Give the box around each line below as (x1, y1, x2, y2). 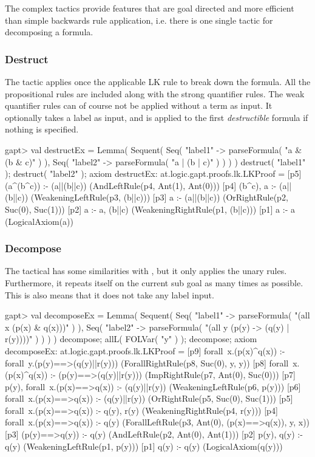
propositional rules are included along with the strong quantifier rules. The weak (5, 87, 305, 100)
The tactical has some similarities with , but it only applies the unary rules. (5, 264, 287, 277)
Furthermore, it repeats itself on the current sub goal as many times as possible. (5, 276, 303, 289)
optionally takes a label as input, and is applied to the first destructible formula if (5, 111, 308, 123)
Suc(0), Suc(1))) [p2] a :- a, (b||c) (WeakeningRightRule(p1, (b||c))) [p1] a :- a (5, 202, 295, 215)
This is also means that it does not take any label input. (5, 288, 214, 301)
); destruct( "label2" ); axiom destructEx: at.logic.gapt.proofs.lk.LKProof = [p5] (5, 167, 302, 180)
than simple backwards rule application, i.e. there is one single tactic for (5, 13, 273, 26)
